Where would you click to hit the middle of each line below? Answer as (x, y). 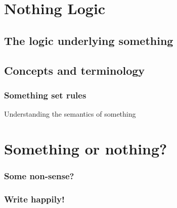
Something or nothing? (86, 148)
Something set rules (45, 95)
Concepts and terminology (75, 70)
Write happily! (34, 199)
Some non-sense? (39, 176)
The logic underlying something (89, 40)
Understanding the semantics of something (70, 114)
